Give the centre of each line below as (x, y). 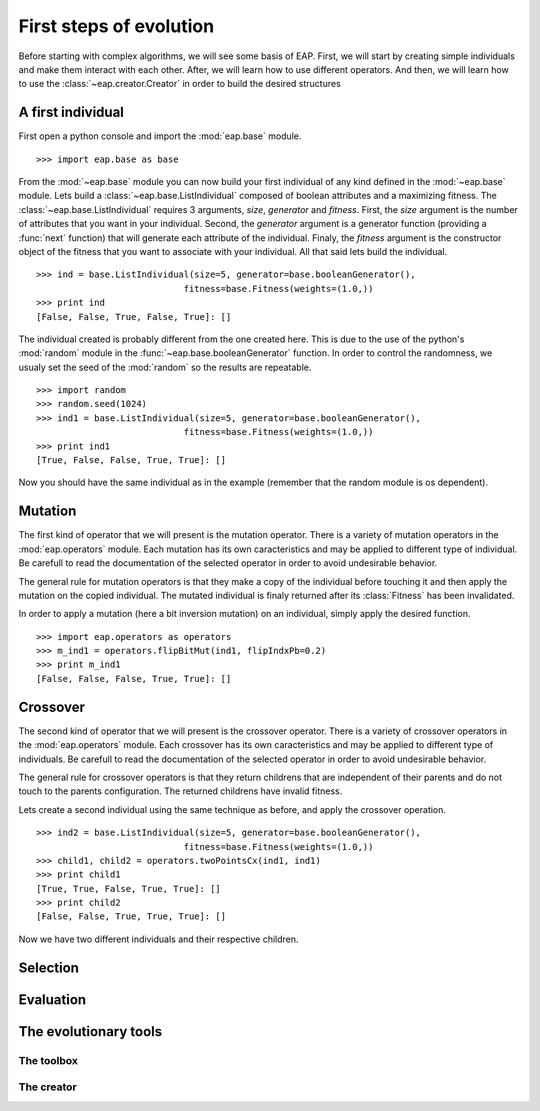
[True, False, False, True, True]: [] (131, 460)
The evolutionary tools (90, 1031)
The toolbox (48, 1060)
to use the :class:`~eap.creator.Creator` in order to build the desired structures (180, 84)
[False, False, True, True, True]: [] (131, 916)
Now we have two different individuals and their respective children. (158, 939)
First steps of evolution (116, 26)
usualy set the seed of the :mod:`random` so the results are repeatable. (165, 367)
